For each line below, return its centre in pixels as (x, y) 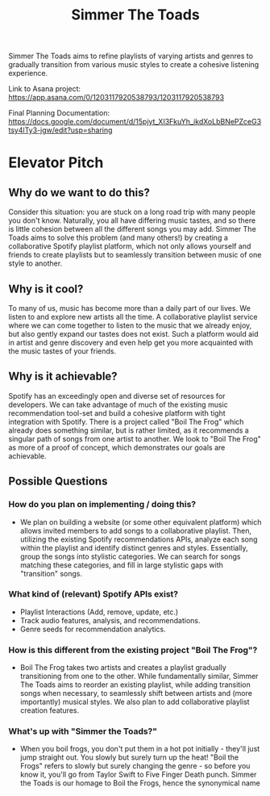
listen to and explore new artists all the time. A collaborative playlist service (133, 317)
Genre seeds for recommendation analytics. (93, 629)
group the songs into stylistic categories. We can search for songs (130, 556)
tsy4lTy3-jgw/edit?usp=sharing (60, 130)
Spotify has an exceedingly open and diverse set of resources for (117, 396)
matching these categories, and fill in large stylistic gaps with (122, 565)
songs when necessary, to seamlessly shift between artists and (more (136, 693)
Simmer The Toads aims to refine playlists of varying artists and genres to (131, 56)
